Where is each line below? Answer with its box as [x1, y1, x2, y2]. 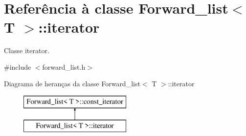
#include [4, 61, 31, 72]
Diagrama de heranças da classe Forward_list [4, 78, 140, 88]
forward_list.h [42, 61, 86, 72]
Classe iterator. [4, 45, 49, 56]
